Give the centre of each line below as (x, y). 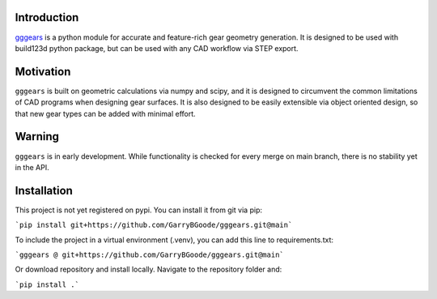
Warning (37, 137)
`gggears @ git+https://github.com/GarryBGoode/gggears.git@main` (150, 254)
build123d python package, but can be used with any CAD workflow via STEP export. (157, 48)
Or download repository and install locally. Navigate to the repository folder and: (148, 269)
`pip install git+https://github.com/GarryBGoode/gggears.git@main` (154, 225)
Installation (44, 190)
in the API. (32, 167)
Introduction (47, 17)
